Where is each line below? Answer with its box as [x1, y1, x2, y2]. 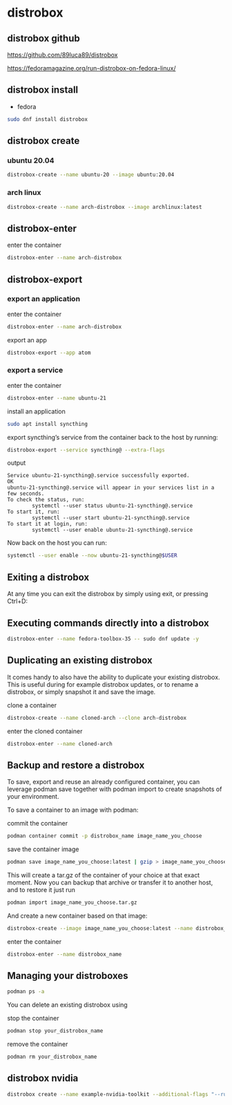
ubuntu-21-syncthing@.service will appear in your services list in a [7, 484, 215, 492]
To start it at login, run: [7, 521, 88, 528]
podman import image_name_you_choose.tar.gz [7, 899, 137, 906]
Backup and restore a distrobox [7, 759, 145, 771]
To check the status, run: [7, 496, 85, 503]
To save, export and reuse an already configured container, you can [7, 778, 200, 786]
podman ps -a [7, 988, 45, 995]
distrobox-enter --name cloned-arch [7, 740, 113, 748]
